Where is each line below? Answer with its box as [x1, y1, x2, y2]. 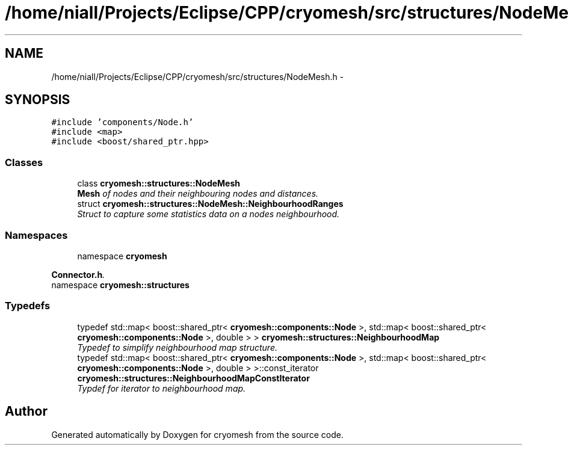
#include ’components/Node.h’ [51, 117, 194, 128]
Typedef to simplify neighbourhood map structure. [77, 342, 277, 353]
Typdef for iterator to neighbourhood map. [77, 383, 246, 393]
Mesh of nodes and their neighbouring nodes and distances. [77, 188, 319, 199]
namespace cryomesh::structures [51, 279, 190, 290]
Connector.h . [51, 269, 105, 280]
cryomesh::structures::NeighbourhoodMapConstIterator [77, 372, 310, 383]
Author [5, 404, 48, 419]
